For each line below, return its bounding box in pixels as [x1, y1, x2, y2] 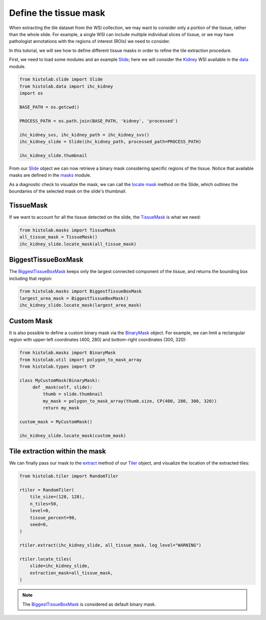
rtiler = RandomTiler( [19, 487, 74, 493]
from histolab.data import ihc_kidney [19, 83, 113, 89]
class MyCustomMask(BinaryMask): [19, 378, 100, 383]
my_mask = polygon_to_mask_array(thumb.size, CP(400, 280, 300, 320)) [42, 398, 217, 404]
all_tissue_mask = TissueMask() [19, 234, 98, 240]
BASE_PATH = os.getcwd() [19, 104, 80, 110]
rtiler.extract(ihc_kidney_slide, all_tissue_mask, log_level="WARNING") [19, 542, 201, 548]
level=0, [30, 508, 51, 513]
